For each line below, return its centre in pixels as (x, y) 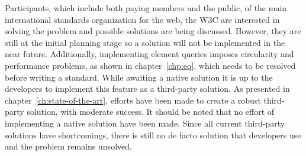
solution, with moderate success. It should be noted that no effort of (151, 112)
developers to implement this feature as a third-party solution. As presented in (147, 89)
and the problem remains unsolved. (68, 146)
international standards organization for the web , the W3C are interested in (142, 19)
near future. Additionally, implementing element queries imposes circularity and (149, 54)
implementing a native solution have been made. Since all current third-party (145, 123)
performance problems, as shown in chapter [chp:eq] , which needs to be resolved (150, 65)
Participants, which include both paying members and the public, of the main (146, 8)
